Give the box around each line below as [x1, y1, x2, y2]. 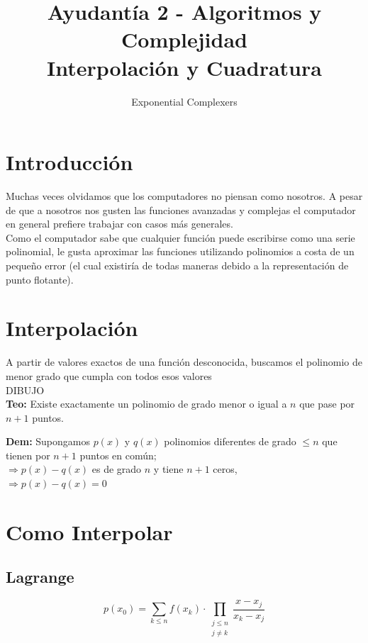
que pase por [299, 396, 355, 411]
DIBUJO [6, 382, 45, 397]
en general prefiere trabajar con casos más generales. [6, 216, 233, 231]
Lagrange [6, 566, 74, 588]
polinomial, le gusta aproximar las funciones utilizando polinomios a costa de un [6, 244, 355, 259]
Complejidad [121, 25, 247, 54]
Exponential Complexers [131, 94, 238, 108]
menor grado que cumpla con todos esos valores [6, 368, 212, 383]
